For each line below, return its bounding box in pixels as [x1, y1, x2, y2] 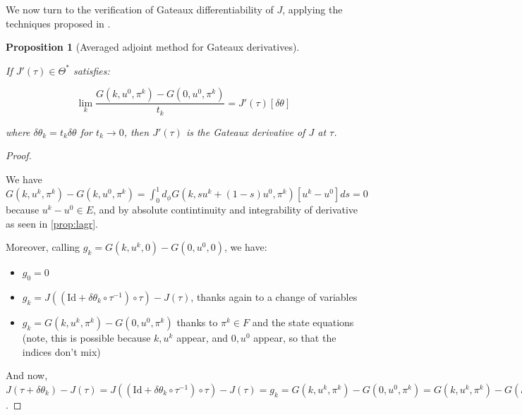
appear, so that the [253, 330, 336, 345]
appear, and [176, 330, 228, 345]
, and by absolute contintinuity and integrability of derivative [92, 202, 358, 216]
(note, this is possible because [22, 330, 151, 345]
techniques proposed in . [6, 16, 111, 30]
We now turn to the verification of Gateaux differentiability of [6, 2, 274, 16]
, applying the [282, 2, 343, 16]
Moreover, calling [6, 240, 80, 254]
